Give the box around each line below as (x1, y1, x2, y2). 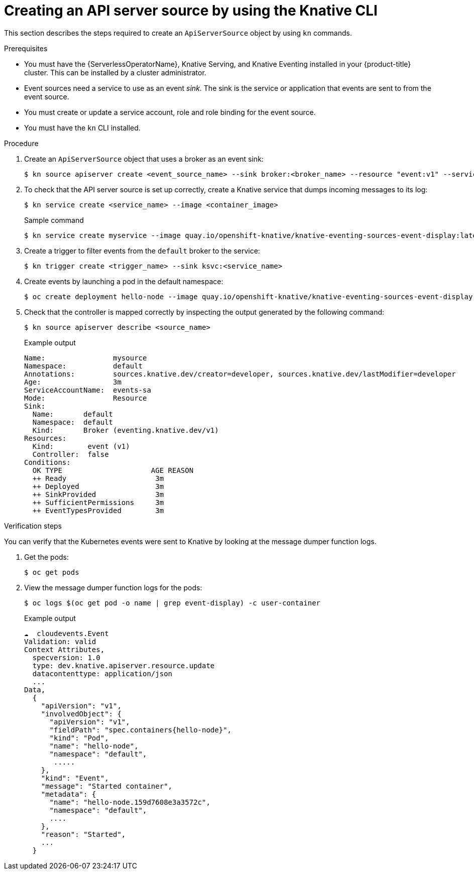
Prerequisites (4, 44, 48, 53)
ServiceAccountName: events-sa (24, 386, 151, 394)
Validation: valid (24, 637, 96, 646)
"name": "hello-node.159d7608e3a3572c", (49, 798, 210, 806)
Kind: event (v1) (32, 442, 130, 450)
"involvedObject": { (41, 709, 122, 718)
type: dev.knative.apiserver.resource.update (32, 661, 215, 670)
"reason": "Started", (41, 830, 126, 838)
